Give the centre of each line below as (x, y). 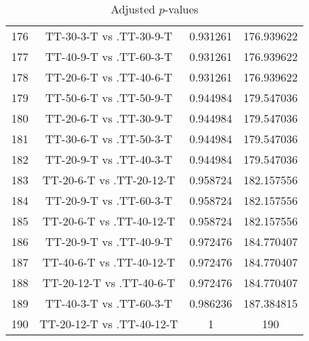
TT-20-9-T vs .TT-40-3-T (109, 159)
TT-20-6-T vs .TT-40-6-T (109, 77)
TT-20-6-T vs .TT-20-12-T (109, 180)
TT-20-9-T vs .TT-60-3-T (109, 200)
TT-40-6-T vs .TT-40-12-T (109, 262)
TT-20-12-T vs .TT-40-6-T (109, 283)
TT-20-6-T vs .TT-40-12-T (109, 221)
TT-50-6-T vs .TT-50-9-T (109, 97)
